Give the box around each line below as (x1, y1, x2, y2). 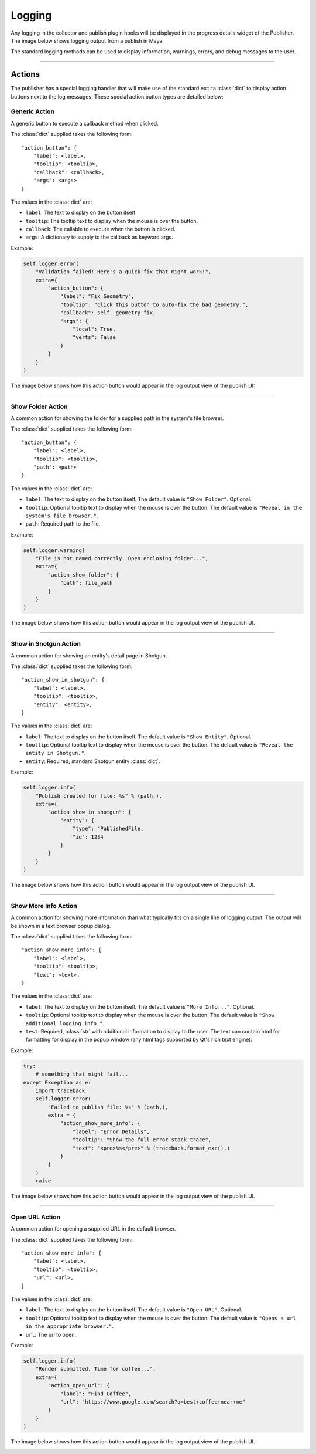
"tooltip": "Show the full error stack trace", (72, 1137, 212, 1143)
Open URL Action (11, 1213, 61, 1221)
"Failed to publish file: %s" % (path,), (47, 1103, 169, 1110)
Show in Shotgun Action (11, 640, 81, 648)
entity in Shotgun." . (25, 750, 86, 757)
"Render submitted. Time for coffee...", (35, 1365, 156, 1372)
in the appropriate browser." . (25, 1323, 114, 1330)
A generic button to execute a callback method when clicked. (11, 120, 159, 127)
